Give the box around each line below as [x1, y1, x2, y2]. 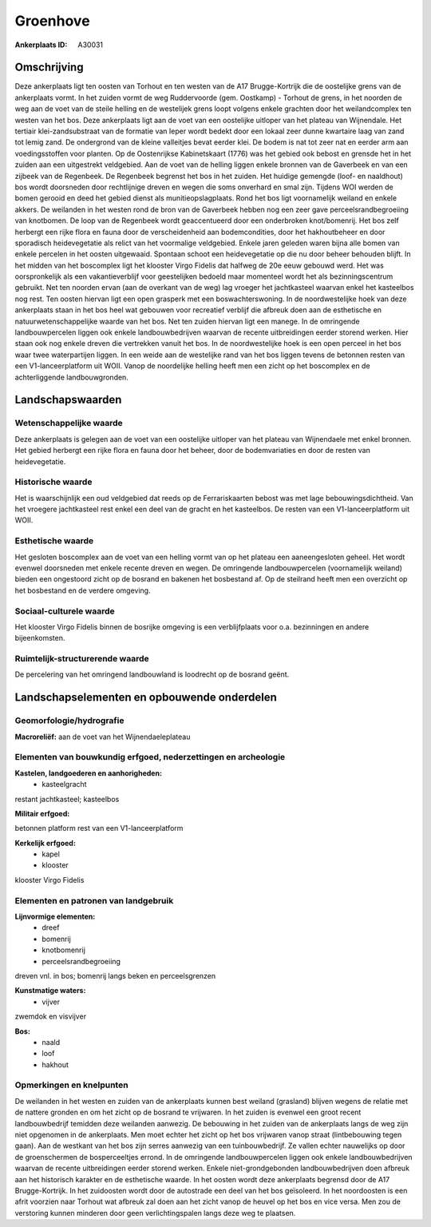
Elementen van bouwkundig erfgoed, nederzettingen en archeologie [14, 752, 286, 763]
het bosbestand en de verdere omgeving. [14, 586, 151, 595]
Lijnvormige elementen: [14, 911, 96, 922]
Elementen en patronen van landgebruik [14, 895, 174, 906]
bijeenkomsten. [14, 633, 65, 643]
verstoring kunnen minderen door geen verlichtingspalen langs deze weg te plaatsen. [14, 1208, 296, 1217]
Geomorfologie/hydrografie [14, 715, 125, 726]
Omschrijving [14, 61, 84, 74]
